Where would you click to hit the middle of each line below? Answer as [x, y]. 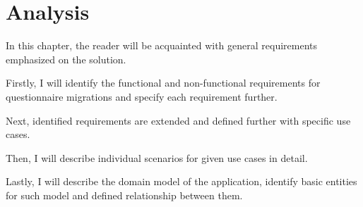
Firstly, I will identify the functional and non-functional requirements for [163, 83]
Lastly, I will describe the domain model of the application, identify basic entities [181, 181]
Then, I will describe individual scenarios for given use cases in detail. [157, 157]
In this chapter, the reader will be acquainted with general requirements [161, 45]
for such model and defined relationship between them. [124, 195]
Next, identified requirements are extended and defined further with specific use [178, 120]
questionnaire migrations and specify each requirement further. [142, 96]
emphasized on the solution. [66, 59]
